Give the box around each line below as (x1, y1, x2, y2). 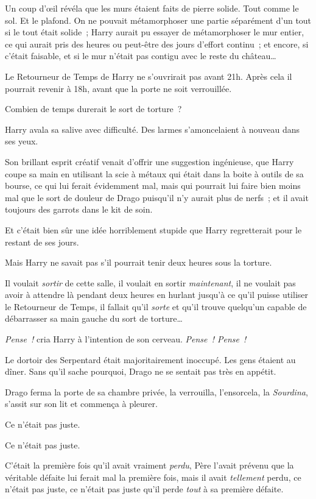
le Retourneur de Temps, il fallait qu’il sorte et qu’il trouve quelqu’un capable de (5, 300, 307, 313)
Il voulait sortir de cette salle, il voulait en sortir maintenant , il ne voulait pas (5, 276, 296, 289)
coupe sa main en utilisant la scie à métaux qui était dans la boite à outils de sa (5, 167, 304, 180)
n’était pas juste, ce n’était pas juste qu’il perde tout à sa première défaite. (5, 483, 284, 495)
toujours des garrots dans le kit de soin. (5, 203, 153, 216)
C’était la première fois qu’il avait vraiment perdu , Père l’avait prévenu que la (5, 459, 294, 472)
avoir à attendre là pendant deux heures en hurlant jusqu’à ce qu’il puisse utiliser (5, 288, 309, 301)
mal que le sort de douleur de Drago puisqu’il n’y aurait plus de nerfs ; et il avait (5, 191, 309, 203)
